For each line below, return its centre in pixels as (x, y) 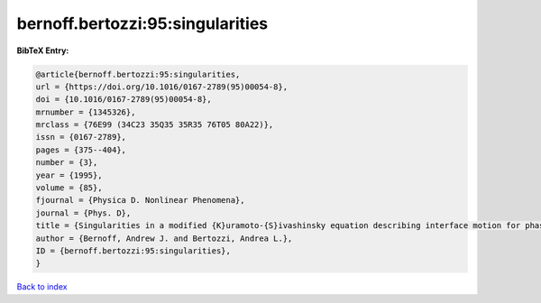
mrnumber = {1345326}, (86, 112)
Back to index (42, 287)
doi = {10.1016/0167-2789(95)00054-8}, (124, 100)
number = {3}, (67, 163)
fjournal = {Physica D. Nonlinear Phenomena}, (140, 200)
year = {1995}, (69, 175)
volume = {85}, (69, 188)
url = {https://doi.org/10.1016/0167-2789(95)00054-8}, (162, 87)
